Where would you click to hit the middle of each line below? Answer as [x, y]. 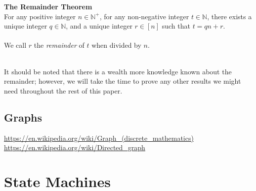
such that [176, 26]
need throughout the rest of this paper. [63, 90]
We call [15, 45]
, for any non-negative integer [144, 16]
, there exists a [230, 16]
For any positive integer [40, 16]
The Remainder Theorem [48, 6]
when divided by [116, 45]
